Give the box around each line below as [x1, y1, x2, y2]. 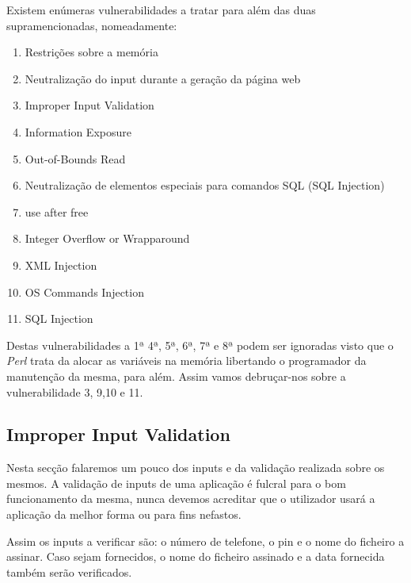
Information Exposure [25, 123, 131, 140]
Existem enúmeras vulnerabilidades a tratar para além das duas [6, 2, 316, 17]
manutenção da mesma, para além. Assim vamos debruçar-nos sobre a [6, 367, 346, 384]
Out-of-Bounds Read [25, 150, 126, 167]
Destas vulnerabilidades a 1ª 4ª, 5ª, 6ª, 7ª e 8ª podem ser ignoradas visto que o [6, 336, 394, 353]
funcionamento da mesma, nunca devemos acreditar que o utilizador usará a [6, 490, 375, 507]
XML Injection [25, 256, 97, 273]
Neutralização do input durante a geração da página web [25, 70, 301, 86]
